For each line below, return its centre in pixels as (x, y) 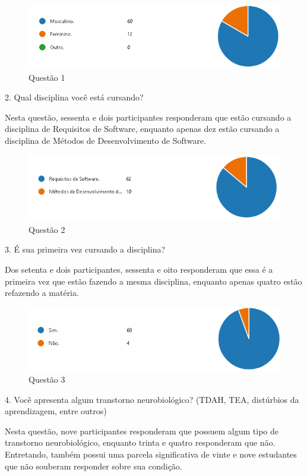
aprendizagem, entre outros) (56, 411)
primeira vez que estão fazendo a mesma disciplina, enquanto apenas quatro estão (153, 281)
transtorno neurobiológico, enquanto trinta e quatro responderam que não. (140, 442)
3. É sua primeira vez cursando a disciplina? (85, 249)
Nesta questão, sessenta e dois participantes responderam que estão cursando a (148, 117)
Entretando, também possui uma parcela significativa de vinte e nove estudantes (151, 454)
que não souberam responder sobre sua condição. (94, 466)
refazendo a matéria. (42, 293)
